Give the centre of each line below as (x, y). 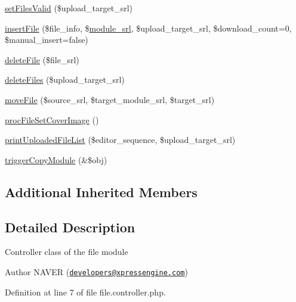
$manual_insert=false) (47, 40)
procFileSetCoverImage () (52, 119)
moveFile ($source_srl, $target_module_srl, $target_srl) (110, 99)
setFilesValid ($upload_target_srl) (69, 8)
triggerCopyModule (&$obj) (56, 159)
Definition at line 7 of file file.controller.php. (85, 292)
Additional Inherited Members (101, 192)
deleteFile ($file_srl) (42, 59)
